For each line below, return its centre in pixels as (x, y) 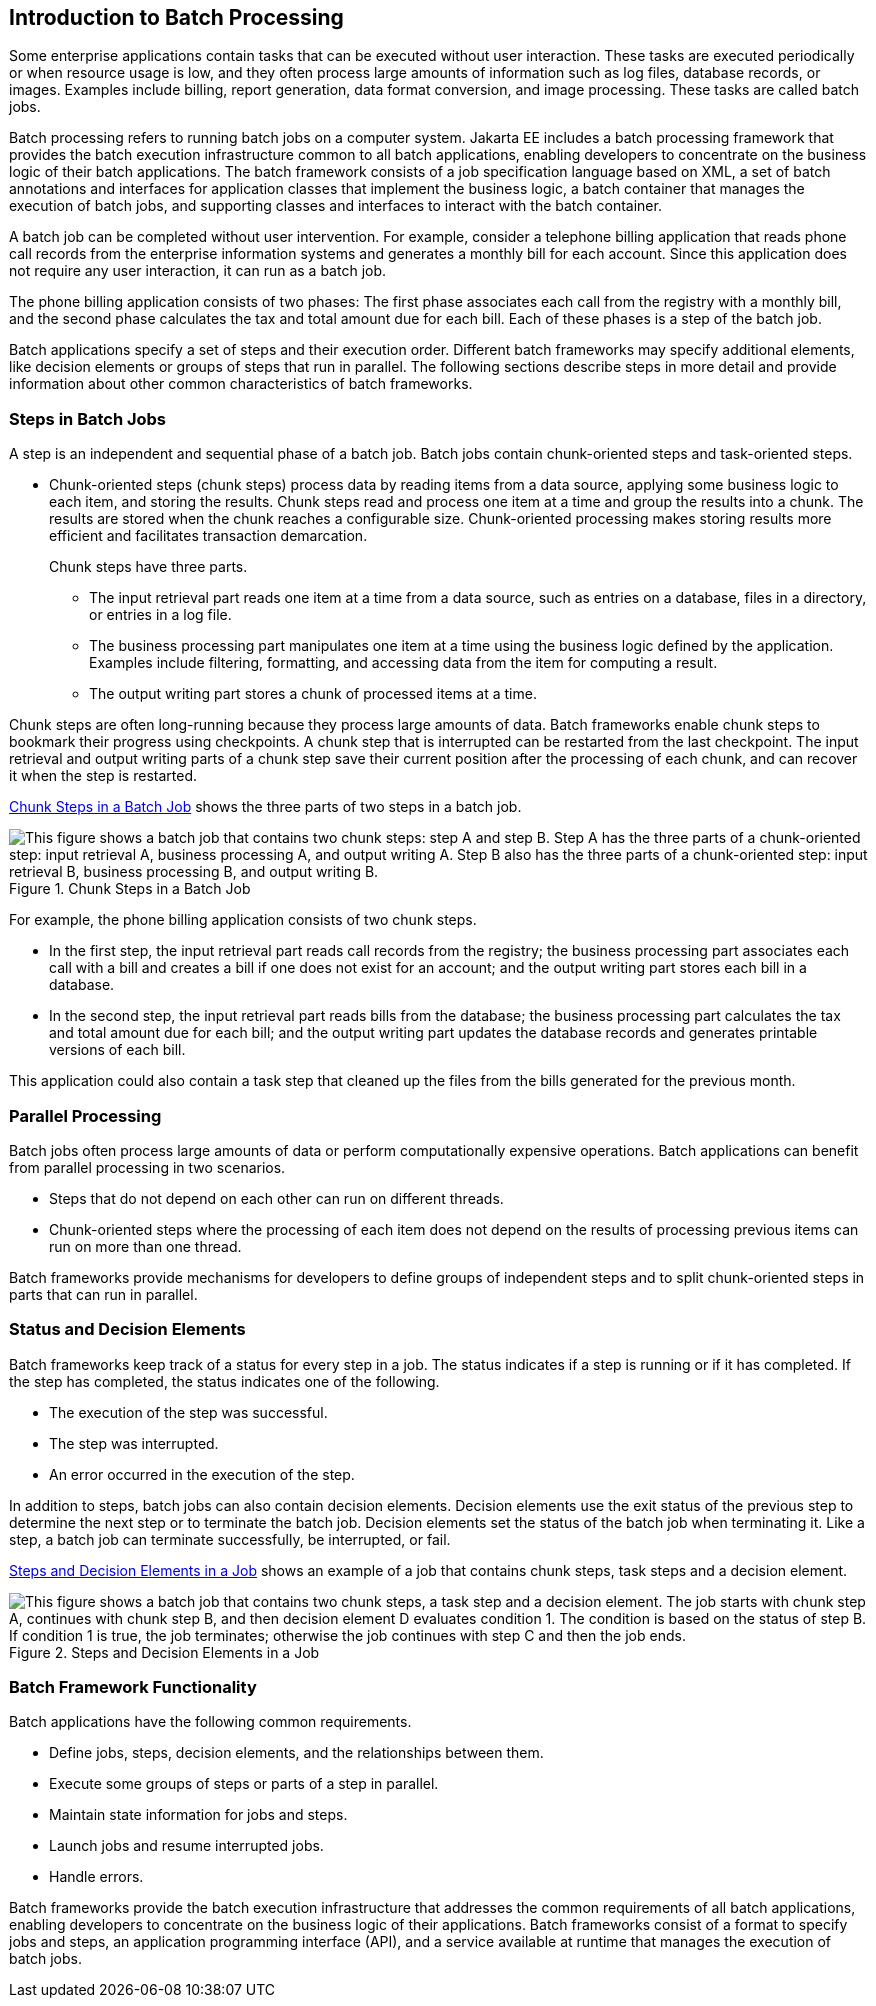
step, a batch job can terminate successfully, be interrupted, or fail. (230, 1539)
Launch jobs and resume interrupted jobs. (186, 1846)
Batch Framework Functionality (133, 1687)
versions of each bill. (117, 1050)
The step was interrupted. (134, 1443)
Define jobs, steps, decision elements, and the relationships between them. (296, 1753)
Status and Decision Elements (127, 1329)
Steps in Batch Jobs (88, 418)
